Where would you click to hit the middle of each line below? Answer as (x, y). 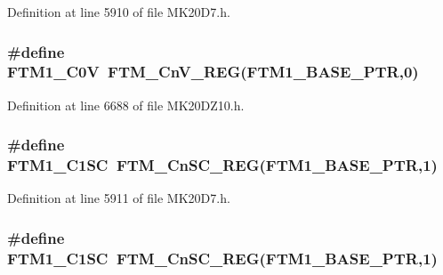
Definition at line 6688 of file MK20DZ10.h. (126, 105)
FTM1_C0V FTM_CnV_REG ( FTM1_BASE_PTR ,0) (213, 72)
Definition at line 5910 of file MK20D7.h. (119, 12)
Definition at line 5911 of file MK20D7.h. (119, 198)
